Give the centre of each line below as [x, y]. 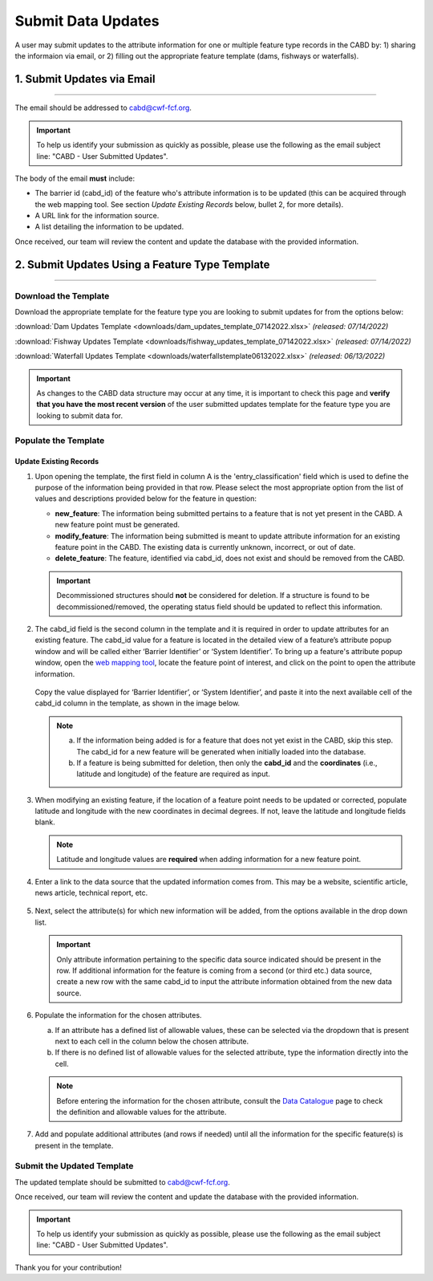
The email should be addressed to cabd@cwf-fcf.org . [103, 108]
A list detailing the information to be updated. [109, 227]
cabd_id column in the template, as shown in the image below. [138, 703]
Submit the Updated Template [74, 1166]
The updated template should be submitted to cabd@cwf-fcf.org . [122, 1182]
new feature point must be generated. [117, 525]
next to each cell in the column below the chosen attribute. [152, 1041]
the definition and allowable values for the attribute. [142, 1112]
